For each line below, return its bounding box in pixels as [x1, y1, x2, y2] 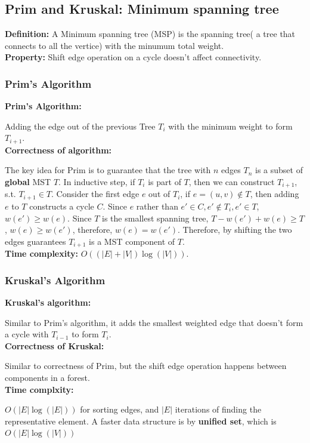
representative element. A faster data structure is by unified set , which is [5, 414, 277, 427]
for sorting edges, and [80, 403, 159, 416]
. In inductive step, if [58, 176, 135, 188]
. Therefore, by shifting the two [177, 223, 292, 236]
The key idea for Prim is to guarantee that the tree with [5, 164, 211, 176]
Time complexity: [5, 247, 78, 260]
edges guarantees [5, 235, 66, 247]
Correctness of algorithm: [5, 143, 112, 156]
